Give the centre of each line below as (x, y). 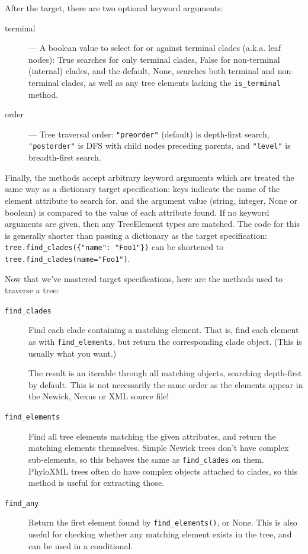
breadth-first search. (65, 157)
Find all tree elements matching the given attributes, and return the (152, 436)
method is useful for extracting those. (96, 483)
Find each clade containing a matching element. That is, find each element (164, 330)
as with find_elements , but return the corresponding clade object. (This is (165, 342)
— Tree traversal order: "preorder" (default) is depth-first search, (149, 134)
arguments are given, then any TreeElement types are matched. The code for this (152, 224)
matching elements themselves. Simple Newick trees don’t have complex (159, 448)
